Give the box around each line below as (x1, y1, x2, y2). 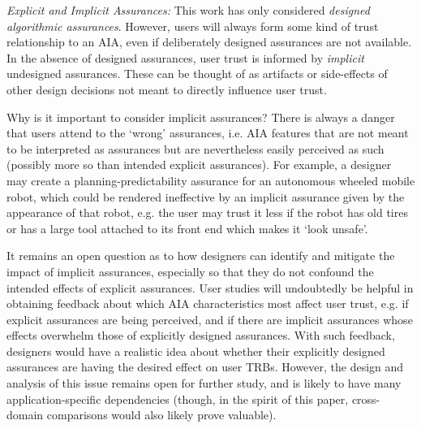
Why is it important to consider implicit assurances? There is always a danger (6, 108, 395, 125)
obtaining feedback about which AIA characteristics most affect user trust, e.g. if (6, 295, 409, 312)
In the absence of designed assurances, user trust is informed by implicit (6, 49, 364, 66)
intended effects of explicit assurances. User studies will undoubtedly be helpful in (6, 279, 414, 296)
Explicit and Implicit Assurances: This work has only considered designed (6, 2, 370, 18)
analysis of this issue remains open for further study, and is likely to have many (6, 375, 402, 392)
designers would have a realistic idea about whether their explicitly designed (6, 342, 385, 359)
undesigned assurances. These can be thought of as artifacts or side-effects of (6, 65, 388, 82)
